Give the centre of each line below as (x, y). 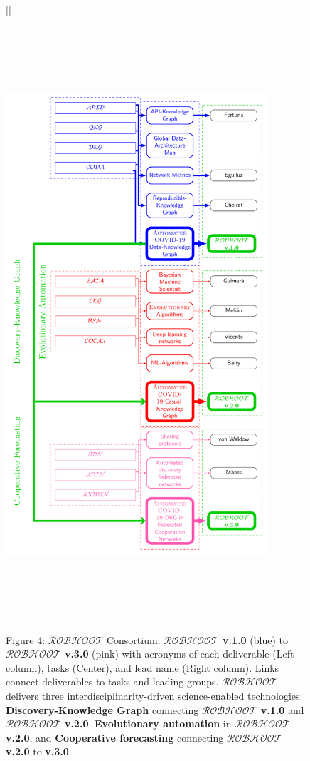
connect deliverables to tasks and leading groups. (112, 681)
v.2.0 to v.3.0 (37, 751)
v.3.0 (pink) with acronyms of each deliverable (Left (179, 654)
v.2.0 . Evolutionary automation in (148, 724)
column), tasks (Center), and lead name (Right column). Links (143, 667)
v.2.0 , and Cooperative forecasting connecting (115, 737)
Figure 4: (26, 639)
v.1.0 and (282, 709)
